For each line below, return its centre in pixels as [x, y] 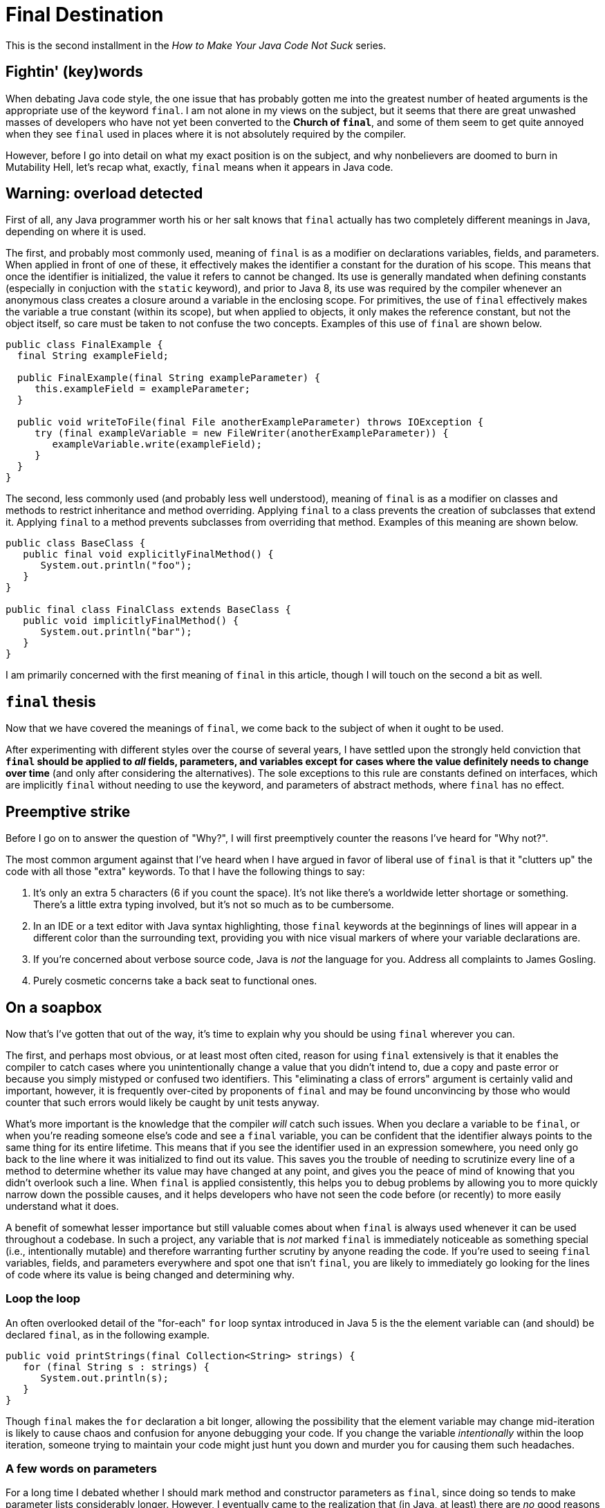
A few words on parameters [81, 1469]
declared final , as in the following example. [108, 1334]
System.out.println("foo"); [116, 565]
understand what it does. [62, 1206]
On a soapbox [54, 1007]
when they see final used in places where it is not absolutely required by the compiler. [206, 134]
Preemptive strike [68, 811]
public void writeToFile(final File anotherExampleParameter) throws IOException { [250, 422]
